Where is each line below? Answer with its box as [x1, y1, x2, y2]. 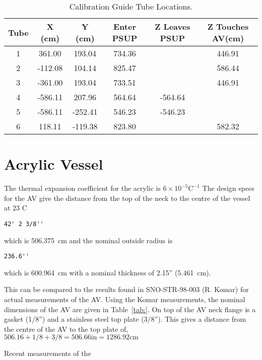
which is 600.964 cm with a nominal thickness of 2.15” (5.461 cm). [4, 267, 211, 277]
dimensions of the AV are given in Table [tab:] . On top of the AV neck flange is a [4, 304, 256, 314]
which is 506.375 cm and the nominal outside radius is [4, 235, 173, 245]
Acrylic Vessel [4, 154, 103, 174]
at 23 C [4, 202, 27, 213]
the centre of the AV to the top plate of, [4, 323, 128, 334]
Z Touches [207, 21, 249, 32]
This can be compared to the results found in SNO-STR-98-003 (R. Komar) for [4, 284, 249, 295]
